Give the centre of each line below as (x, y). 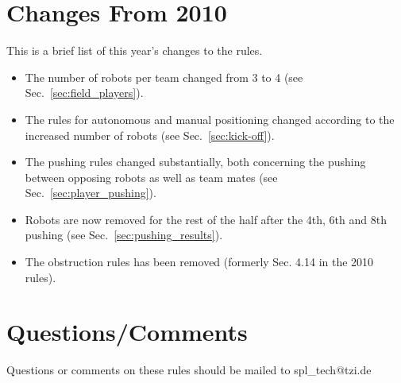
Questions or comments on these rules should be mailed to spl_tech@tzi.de (189, 370)
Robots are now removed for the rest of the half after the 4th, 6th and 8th (206, 219)
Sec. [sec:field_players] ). (84, 93)
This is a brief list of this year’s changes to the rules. (135, 50)
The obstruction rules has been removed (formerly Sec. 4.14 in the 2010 (199, 262)
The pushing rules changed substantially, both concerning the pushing (195, 162)
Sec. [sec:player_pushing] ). (91, 193)
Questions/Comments (127, 332)
